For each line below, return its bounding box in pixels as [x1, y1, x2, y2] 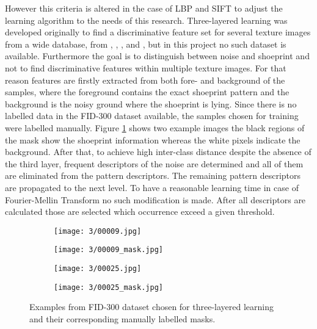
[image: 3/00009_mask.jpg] [54, 245, 163, 255]
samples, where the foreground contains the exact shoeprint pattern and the [5, 85, 290, 98]
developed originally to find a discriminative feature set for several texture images [5, 26, 311, 38]
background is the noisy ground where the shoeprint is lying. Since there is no [5, 97, 297, 110]
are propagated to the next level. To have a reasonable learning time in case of [5, 181, 299, 193]
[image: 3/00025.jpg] [54, 264, 142, 273]
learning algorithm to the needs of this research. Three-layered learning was [5, 13, 288, 26]
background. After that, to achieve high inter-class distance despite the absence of [5, 145, 312, 158]
